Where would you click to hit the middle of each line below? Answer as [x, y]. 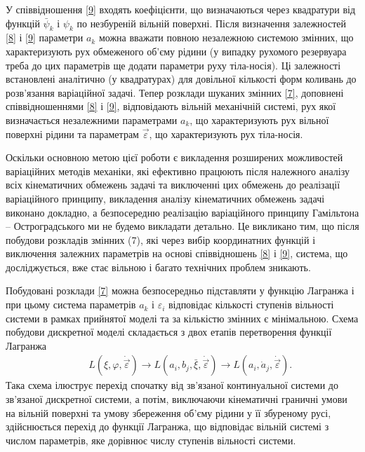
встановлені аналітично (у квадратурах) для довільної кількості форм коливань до [181, 79]
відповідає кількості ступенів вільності [251, 304]
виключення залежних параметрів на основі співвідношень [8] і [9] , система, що [177, 253]
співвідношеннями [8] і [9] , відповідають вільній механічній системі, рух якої [171, 106]
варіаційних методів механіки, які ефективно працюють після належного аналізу [178, 171]
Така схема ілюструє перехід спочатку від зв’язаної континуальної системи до [172, 385]
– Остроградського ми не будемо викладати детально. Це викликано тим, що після [182, 226]
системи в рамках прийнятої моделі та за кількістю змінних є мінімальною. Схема [182, 318]
